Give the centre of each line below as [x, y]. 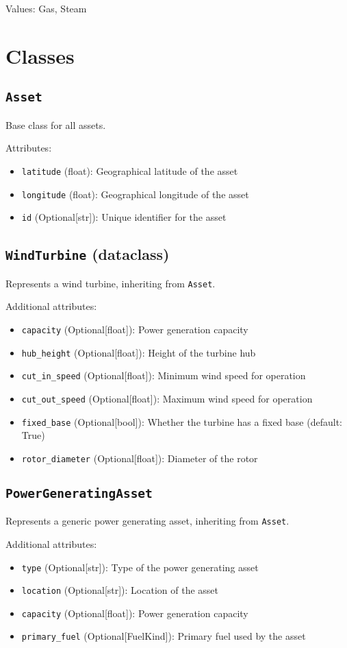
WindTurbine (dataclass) [88, 254]
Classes [40, 55]
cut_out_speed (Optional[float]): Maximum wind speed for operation [167, 398]
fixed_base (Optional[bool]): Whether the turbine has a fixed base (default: [182, 421]
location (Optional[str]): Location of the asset [120, 590]
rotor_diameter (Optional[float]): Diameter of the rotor [140, 458]
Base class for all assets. [56, 124]
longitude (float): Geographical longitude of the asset [135, 194]
